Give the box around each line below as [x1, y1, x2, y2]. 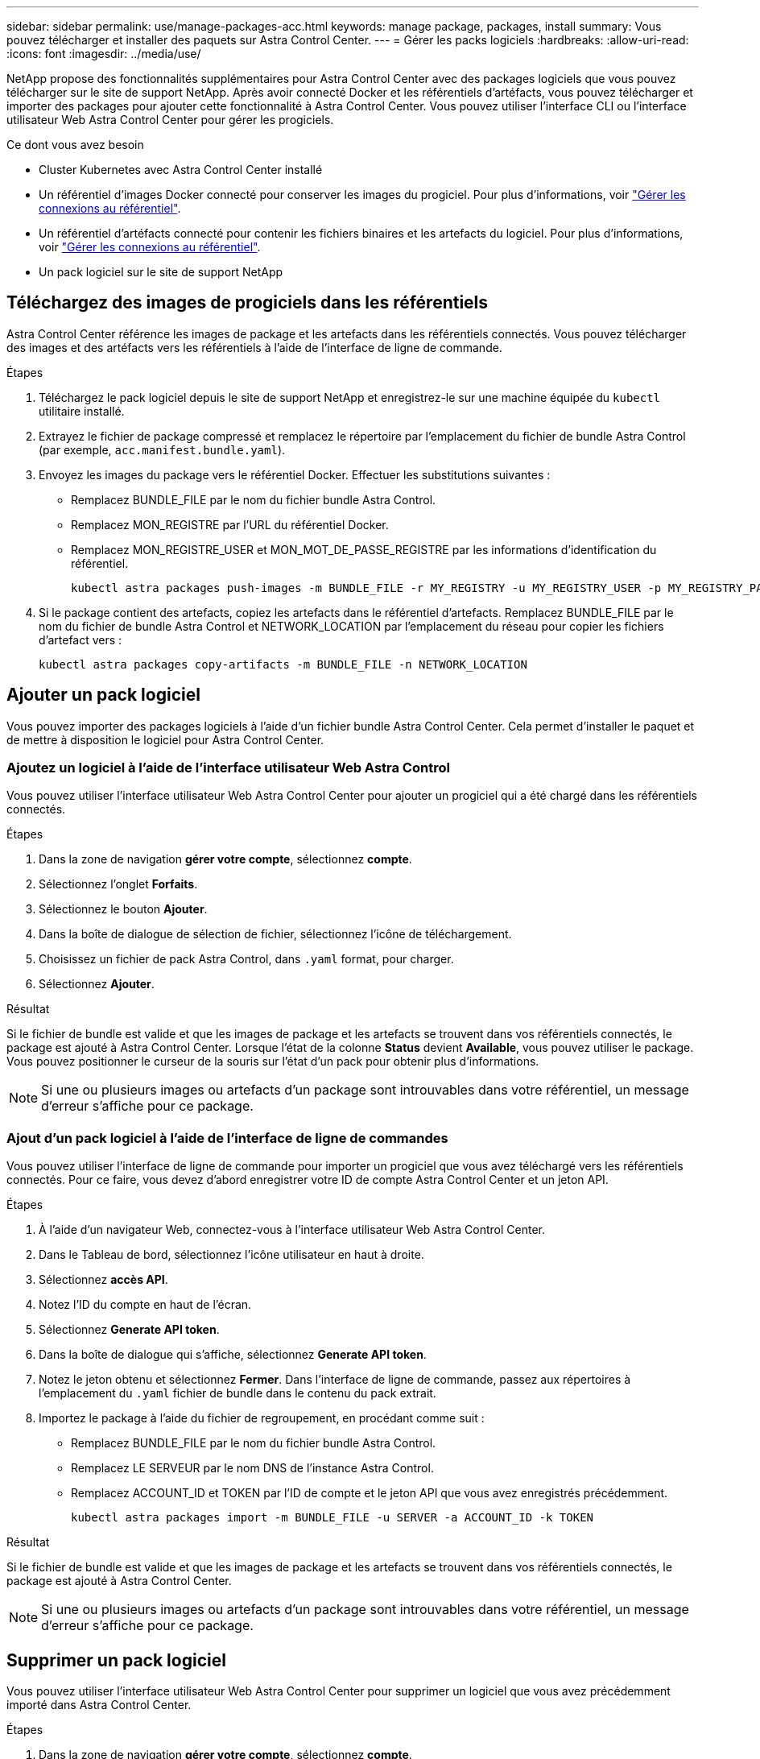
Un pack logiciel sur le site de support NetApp [39, 265, 283, 279]
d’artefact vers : [39, 632, 122, 647]
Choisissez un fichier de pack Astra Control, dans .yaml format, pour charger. [39, 952, 454, 966]
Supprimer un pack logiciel [6, 1649, 226, 1670]
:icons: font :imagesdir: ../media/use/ [6, 47, 201, 60]
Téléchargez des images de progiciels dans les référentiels [6, 292, 489, 313]
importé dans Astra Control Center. [6, 1698, 192, 1712]
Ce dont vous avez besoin [6, 138, 144, 151]
